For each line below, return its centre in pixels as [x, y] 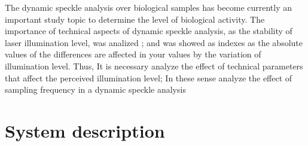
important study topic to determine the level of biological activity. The [135, 19]
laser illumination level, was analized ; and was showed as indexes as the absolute [154, 42]
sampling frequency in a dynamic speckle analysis [95, 89]
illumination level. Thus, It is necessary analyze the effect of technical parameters [154, 66]
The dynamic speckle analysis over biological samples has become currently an [149, 7]
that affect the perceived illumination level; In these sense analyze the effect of [149, 77]
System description [85, 130]
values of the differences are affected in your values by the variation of [133, 54]
